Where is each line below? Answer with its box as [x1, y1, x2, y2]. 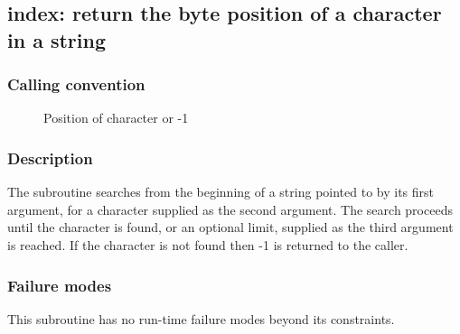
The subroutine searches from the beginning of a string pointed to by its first [7, 182, 435, 201]
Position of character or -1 [43, 108, 189, 127]
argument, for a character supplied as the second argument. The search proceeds [7, 199, 453, 218]
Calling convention [7, 73, 146, 96]
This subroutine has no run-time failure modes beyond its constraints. [7, 309, 395, 328]
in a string [7, 25, 107, 53]
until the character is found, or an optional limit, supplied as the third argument [7, 218, 454, 237]
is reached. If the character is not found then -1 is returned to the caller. [7, 235, 408, 254]
